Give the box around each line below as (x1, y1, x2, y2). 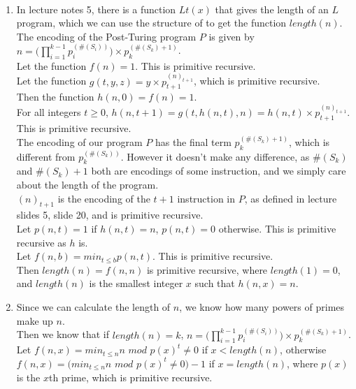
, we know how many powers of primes (179, 299, 345, 314)
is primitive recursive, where (146, 262, 268, 277)
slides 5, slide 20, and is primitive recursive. (16, 207, 204, 222)
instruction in (177, 191, 236, 205)
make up (16, 313, 53, 328)
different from (16, 149, 76, 163)
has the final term (155, 134, 232, 149)
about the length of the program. (16, 177, 159, 191)
